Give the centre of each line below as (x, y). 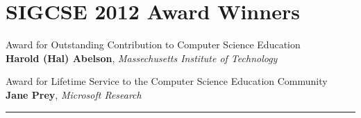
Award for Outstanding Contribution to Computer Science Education (153, 45)
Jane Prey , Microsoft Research (74, 94)
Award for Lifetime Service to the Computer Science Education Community (167, 81)
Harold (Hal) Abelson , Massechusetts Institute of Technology (142, 58)
